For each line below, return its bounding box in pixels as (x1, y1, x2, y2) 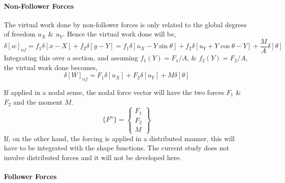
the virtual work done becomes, (4, 62, 98, 72)
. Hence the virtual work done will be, (62, 29, 176, 39)
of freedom (4, 29, 36, 39)
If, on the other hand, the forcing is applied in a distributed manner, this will (4, 133, 235, 143)
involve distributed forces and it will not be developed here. (4, 152, 182, 162)
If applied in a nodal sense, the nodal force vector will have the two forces (4, 87, 224, 97)
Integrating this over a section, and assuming (4, 53, 138, 63)
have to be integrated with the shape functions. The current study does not (4, 143, 229, 153)
